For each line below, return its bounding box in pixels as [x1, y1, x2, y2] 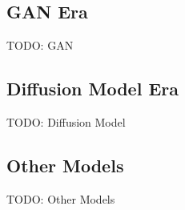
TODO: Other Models [6, 190, 115, 207]
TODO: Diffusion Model [6, 114, 126, 130]
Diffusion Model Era [6, 76, 179, 101]
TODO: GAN [6, 37, 74, 54]
